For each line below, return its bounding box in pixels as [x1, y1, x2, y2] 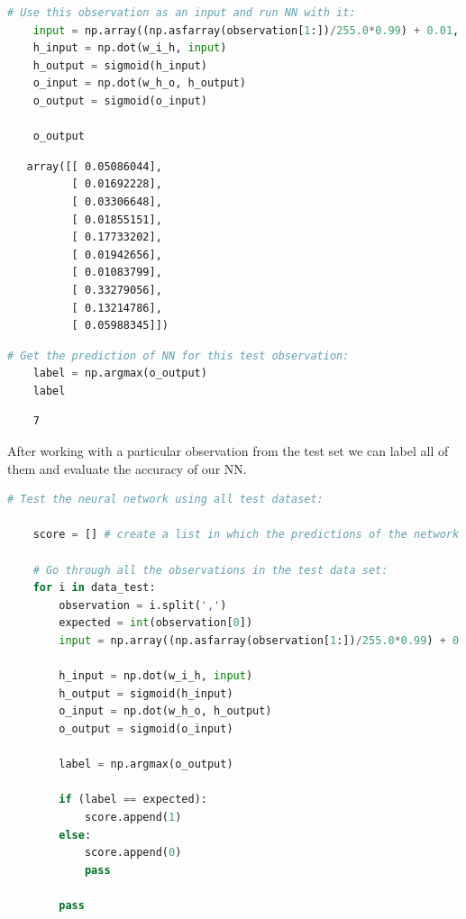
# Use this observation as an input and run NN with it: [7, 6, 356, 19]
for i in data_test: [32, 581, 156, 595]
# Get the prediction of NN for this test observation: [7, 349, 350, 362]
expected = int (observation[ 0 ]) [59, 616, 253, 630]
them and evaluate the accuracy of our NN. [7, 459, 247, 478]
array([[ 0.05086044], [26, 159, 162, 173]
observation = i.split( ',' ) [59, 598, 227, 612]
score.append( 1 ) [84, 810, 182, 823]
